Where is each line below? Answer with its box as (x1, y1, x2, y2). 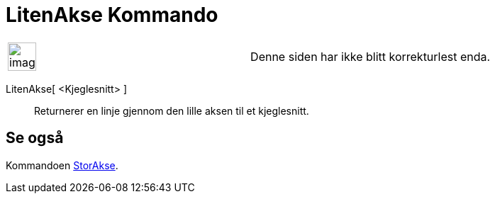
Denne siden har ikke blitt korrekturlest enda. (250, 49, 491, 64)
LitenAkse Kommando (6, 3, 218, 27)
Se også (6, 129, 64, 147)
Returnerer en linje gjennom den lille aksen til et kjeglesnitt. (34, 104, 309, 117)
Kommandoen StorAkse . (6, 159, 118, 171)
